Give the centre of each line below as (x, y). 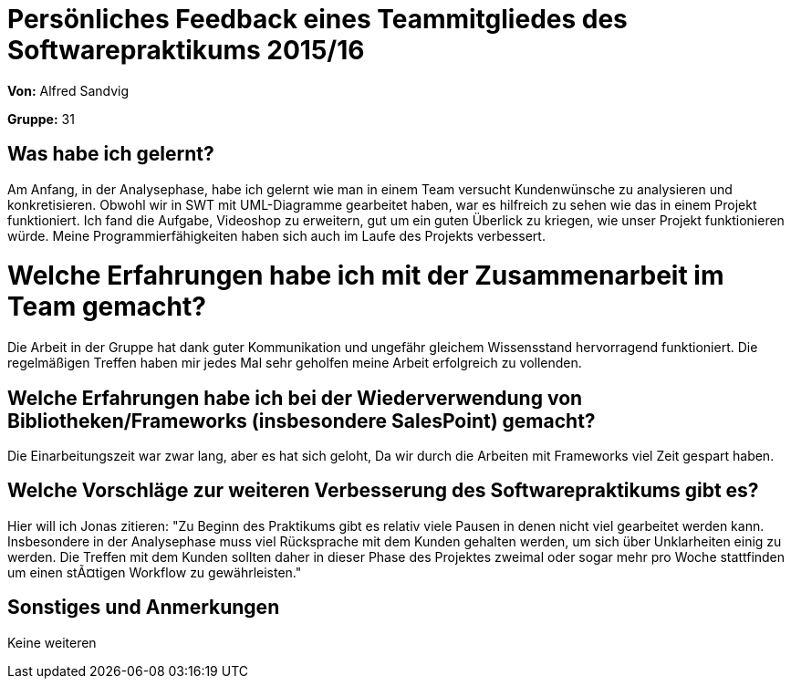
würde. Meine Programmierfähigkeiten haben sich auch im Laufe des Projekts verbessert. (276, 235)
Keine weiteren (52, 642)
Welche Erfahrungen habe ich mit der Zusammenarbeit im (366, 276)
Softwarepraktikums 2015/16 (186, 50)
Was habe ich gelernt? (111, 154)
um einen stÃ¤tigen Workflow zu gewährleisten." (155, 572)
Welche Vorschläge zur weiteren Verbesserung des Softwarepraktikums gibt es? (383, 491)
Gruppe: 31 (41, 119)
